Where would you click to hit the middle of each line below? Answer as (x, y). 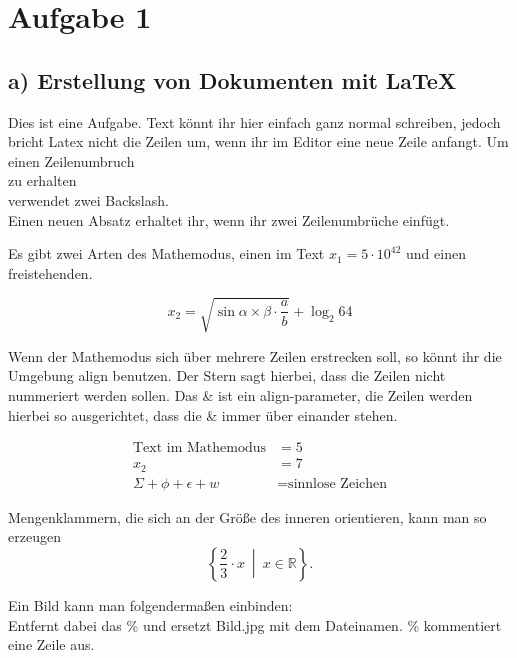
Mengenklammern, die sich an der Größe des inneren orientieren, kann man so (247, 516)
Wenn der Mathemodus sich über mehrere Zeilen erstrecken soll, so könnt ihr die (255, 355)
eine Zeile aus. (51, 644)
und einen (436, 253)
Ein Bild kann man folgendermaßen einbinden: (150, 604)
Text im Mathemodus (199, 448)
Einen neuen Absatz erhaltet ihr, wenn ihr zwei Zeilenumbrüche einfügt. (229, 219)
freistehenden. (50, 272)
